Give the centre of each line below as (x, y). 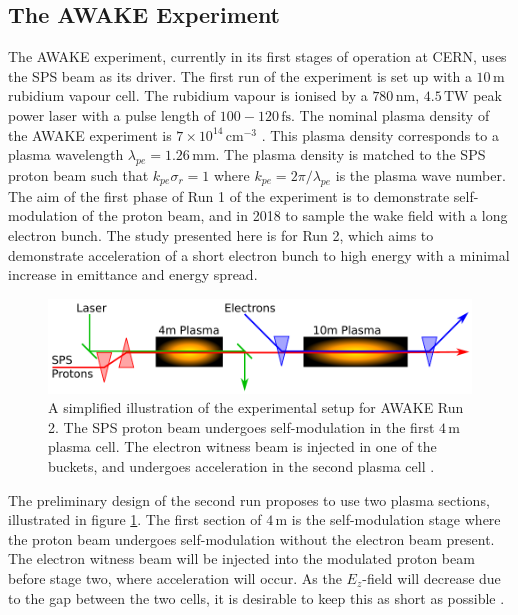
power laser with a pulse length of (112, 114)
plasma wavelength (66, 154)
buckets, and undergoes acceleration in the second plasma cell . (241, 466)
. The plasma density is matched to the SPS (350, 154)
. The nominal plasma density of (390, 114)
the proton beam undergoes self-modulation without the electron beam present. (251, 538)
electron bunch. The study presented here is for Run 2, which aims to (221, 234)
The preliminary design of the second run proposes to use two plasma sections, (249, 499)
